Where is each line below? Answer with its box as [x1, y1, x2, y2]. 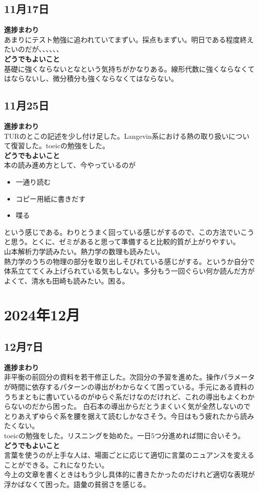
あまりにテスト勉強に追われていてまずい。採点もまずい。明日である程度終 [4, 34, 247, 44]
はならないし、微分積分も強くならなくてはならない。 [4, 73, 178, 84]
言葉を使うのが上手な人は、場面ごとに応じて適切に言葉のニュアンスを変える [4, 450, 255, 460]
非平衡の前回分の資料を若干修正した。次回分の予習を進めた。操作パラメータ [4, 372, 255, 382]
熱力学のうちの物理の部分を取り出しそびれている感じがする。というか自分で [4, 256, 255, 266]
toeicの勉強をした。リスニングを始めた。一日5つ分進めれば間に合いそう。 [4, 430, 245, 441]
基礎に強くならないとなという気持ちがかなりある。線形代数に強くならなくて [4, 63, 255, 74]
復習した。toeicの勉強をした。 [10, 140, 110, 151]
